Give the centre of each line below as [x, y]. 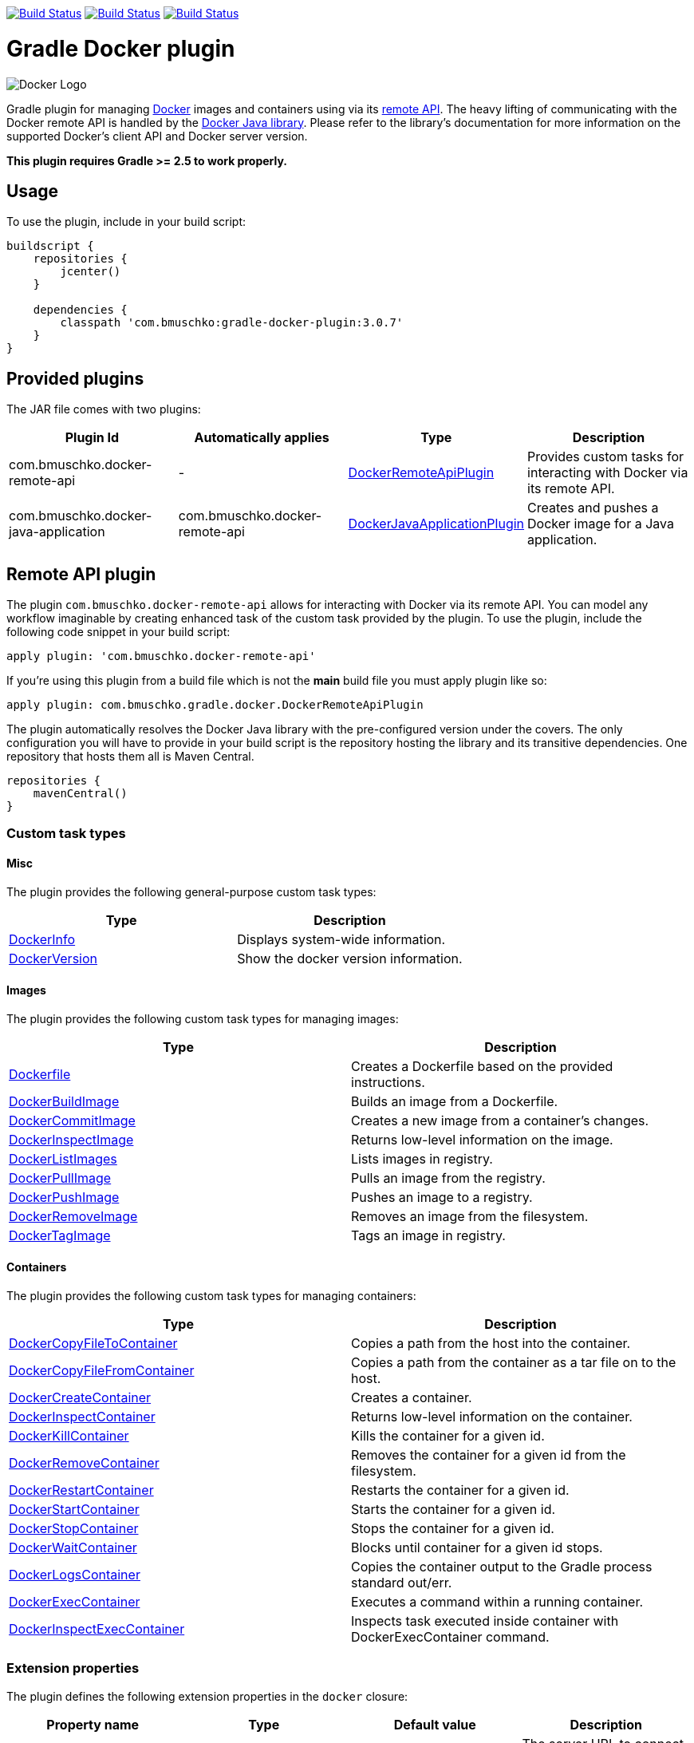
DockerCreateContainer [80, 1398]
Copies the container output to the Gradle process [502, 1567]
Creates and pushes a [593, 508]
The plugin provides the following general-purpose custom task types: [191, 891]
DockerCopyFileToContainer [93, 1344]
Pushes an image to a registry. [442, 1197]
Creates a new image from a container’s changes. [500, 1120]
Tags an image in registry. [428, 1235]
